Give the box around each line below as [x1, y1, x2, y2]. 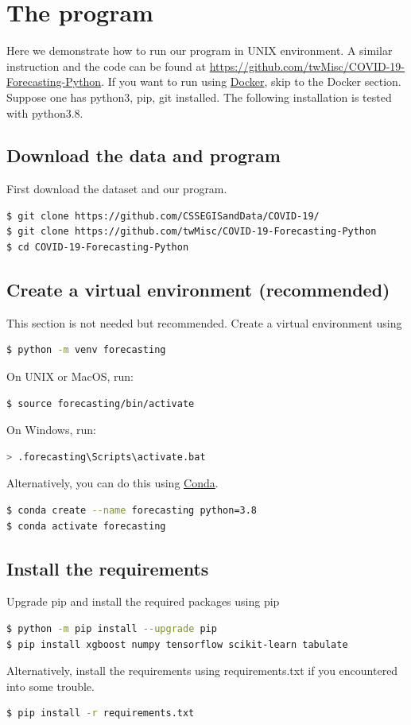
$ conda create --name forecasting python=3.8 [6, 505, 258, 517]
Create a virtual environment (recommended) [6, 277, 390, 302]
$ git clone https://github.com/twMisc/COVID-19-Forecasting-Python [6, 226, 377, 238]
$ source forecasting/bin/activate [6, 397, 195, 409]
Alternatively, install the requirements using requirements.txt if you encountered [6, 662, 398, 679]
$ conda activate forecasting [6, 520, 166, 532]
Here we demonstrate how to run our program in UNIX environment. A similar [6, 42, 393, 59]
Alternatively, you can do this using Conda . [6, 475, 219, 491]
